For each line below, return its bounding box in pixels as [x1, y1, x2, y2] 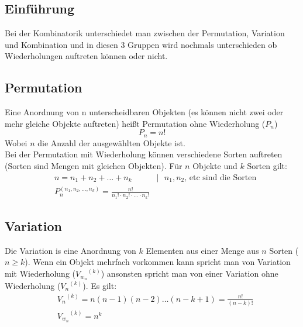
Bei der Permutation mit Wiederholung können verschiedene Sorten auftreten [5, 148, 283, 160]
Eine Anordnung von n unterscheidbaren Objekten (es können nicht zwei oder [5, 106, 284, 118]
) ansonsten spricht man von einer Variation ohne [101, 267, 278, 280]
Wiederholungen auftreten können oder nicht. [5, 50, 168, 62]
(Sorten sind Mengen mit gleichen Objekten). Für [5, 160, 183, 172]
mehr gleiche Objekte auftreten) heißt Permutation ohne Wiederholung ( [5, 117, 266, 129]
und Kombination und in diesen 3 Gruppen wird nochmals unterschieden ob [5, 38, 277, 50]
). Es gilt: [82, 279, 117, 291]
